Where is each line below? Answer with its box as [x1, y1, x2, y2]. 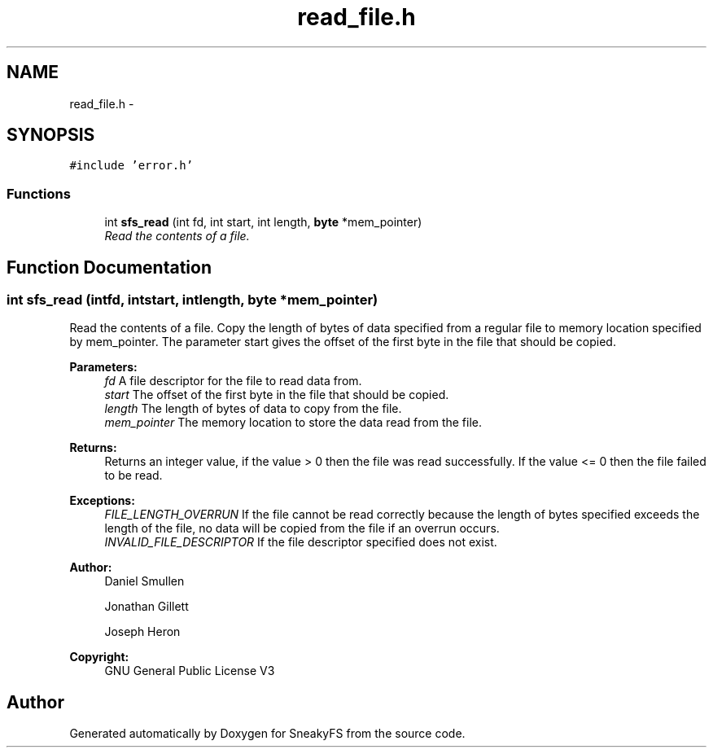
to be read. [104, 468, 163, 483]
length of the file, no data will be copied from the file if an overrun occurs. [104, 521, 500, 536]
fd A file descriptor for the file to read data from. [104, 374, 362, 388]
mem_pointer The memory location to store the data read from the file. [104, 415, 483, 430]
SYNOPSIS [7, 125, 95, 146]
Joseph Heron [104, 625, 181, 639]
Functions [7, 185, 71, 202]
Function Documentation [7, 256, 212, 278]
